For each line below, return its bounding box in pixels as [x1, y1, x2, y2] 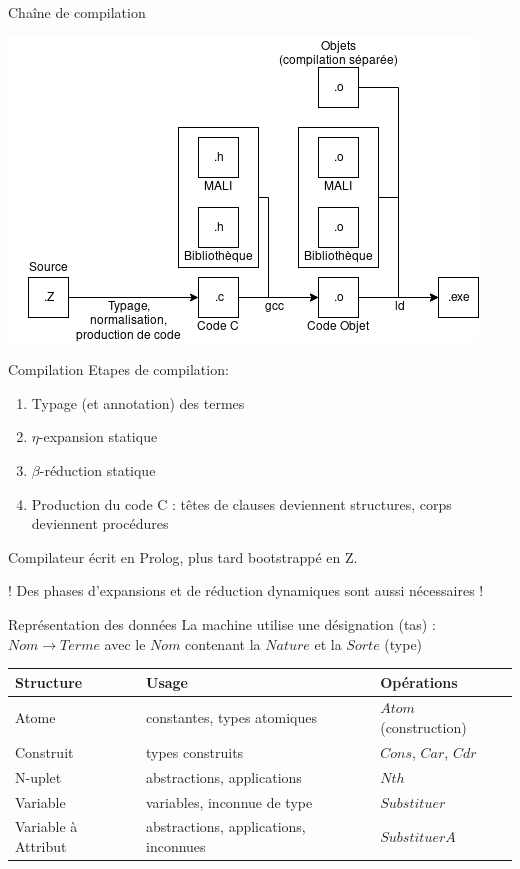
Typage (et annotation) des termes [31, 392, 245, 413]
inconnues [146, 836, 206, 857]
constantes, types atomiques [146, 707, 318, 728]
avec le [104, 633, 146, 654]
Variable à [15, 816, 78, 837]
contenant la [185, 633, 261, 654]
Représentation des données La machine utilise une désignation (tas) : [8, 613, 436, 634]
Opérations [380, 671, 458, 692]
